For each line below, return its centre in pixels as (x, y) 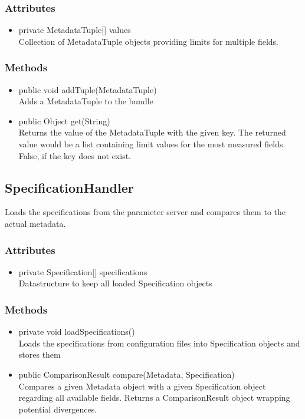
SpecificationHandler (69, 187)
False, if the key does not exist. (75, 155)
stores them (40, 354)
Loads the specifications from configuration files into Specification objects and (159, 343)
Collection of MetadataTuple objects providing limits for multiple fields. (148, 41)
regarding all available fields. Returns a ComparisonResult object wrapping (154, 397)
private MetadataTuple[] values (75, 30)
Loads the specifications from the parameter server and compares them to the (145, 212)
